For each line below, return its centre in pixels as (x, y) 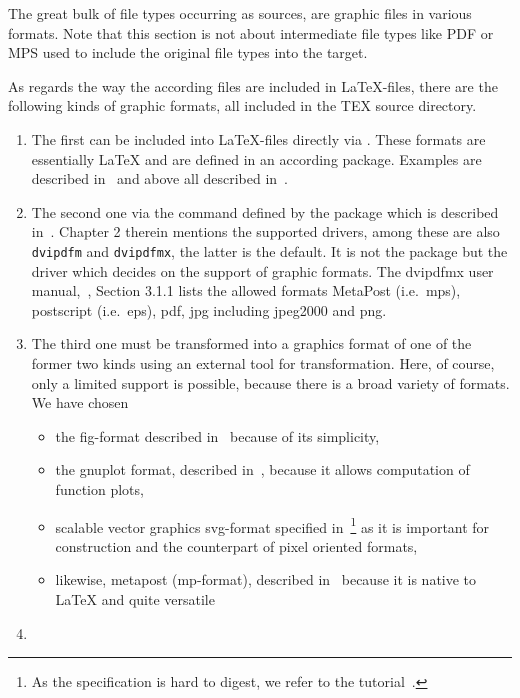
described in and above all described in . (159, 178)
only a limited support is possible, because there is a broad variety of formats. (270, 382)
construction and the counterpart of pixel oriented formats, (236, 545)
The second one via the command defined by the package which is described (265, 211)
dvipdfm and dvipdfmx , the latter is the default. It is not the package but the (269, 250)
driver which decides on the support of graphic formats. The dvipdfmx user (262, 270)
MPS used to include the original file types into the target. (188, 52)
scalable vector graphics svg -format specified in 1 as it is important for (272, 525)
